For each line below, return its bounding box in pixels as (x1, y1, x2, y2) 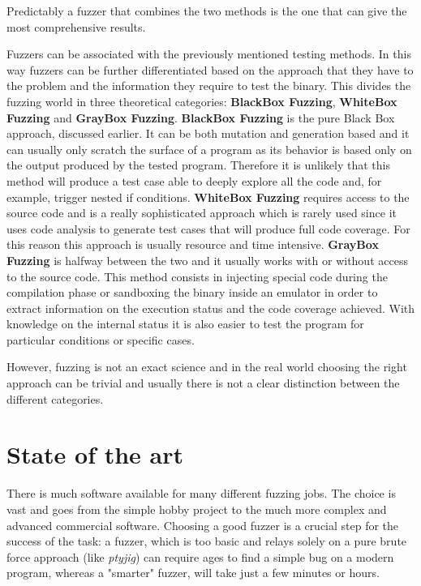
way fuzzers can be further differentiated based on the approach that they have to (6, 61, 414, 78)
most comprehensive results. (6, 18, 146, 35)
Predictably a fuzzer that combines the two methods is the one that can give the (6, 2, 407, 19)
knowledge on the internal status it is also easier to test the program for (6, 315, 364, 332)
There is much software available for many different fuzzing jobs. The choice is (6, 485, 396, 502)
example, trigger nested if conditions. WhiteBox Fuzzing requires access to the (6, 188, 410, 205)
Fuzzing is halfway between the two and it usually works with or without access (6, 251, 408, 268)
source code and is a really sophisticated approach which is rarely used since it (6, 204, 397, 221)
